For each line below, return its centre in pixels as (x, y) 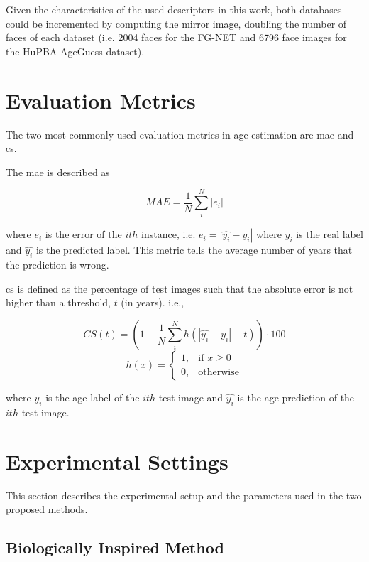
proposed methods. (47, 509)
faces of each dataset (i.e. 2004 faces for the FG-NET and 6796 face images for (176, 37)
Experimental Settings (117, 461)
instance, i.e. (169, 234)
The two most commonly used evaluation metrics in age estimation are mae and (180, 134)
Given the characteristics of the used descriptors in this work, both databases (174, 9)
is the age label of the (93, 397)
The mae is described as (58, 172)
